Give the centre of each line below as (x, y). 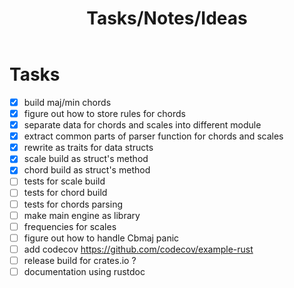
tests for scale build (64, 181)
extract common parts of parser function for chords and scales (153, 136)
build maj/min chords (67, 102)
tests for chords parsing (73, 204)
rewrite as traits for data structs (88, 148)
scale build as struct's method (86, 159)
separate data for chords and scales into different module (142, 125)
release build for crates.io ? (80, 260)
